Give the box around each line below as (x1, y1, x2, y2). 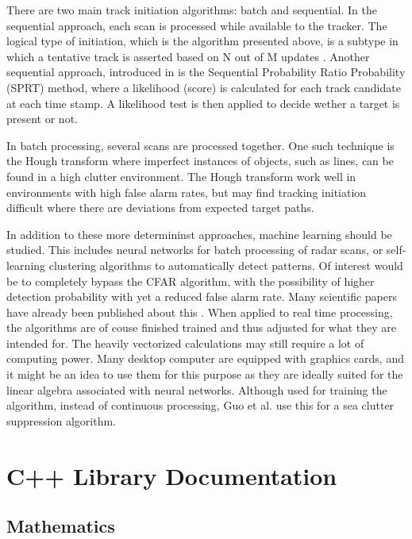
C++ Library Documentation (6, 459, 337, 491)
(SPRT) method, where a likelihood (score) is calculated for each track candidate (6, 79, 401, 95)
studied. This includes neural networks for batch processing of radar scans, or (6, 241, 383, 258)
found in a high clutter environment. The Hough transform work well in (6, 167, 356, 184)
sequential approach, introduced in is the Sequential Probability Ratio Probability (6, 64, 406, 80)
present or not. (6, 110, 78, 127)
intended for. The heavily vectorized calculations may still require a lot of (6, 334, 364, 351)
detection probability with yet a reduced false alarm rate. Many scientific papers (6, 288, 397, 305)
